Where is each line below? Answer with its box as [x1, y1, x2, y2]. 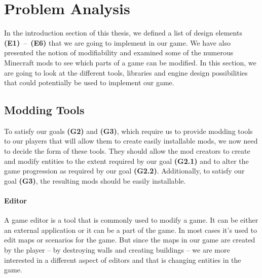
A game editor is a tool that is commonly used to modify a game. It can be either [4, 215, 258, 225]
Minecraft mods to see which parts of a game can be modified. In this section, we [4, 57, 256, 67]
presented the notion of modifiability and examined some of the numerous [4, 47, 234, 58]
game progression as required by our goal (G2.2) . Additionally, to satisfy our [4, 165, 245, 176]
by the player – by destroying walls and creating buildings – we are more [4, 245, 230, 255]
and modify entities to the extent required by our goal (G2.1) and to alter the [4, 155, 249, 166]
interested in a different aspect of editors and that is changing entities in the [4, 254, 241, 265]
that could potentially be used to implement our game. [4, 77, 174, 88]
